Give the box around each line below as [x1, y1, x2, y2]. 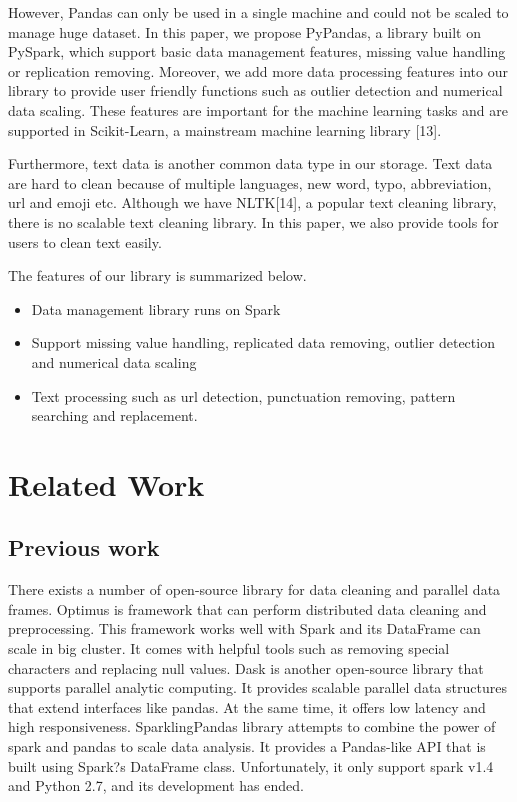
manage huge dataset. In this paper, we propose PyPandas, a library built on [8, 21, 482, 42]
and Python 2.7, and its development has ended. [8, 775, 304, 796]
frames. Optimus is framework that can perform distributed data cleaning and [8, 598, 487, 619]
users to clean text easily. [8, 231, 162, 252]
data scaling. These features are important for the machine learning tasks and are [8, 99, 508, 120]
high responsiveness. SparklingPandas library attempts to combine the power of [8, 716, 496, 737]
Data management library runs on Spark [31, 298, 281, 319]
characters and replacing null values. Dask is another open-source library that [8, 657, 484, 678]
